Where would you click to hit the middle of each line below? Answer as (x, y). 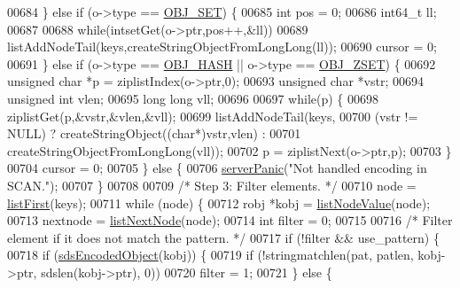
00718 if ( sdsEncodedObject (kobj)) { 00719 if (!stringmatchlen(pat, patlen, (211, 255)
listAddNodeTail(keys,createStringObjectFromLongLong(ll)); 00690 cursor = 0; (222, 47)
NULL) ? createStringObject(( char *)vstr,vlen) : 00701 (154, 133)
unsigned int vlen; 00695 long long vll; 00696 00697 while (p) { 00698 (193, 98)
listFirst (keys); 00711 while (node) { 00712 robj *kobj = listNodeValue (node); (219, 202)
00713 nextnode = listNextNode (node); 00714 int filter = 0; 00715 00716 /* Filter (230, 220)
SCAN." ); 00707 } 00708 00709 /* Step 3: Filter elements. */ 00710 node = (212, 185)
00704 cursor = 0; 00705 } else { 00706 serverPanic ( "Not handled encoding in (217, 168)
